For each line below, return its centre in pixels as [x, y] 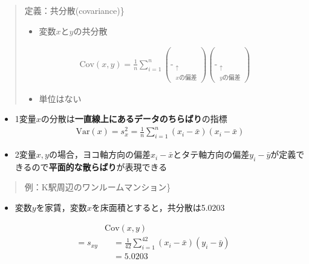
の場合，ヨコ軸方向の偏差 [99, 154]
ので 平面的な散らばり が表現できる [99, 166]
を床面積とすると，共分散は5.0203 [158, 208]
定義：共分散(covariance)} [74, 10]
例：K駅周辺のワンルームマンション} [98, 187]
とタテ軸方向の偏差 [211, 154]
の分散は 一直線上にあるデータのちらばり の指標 [134, 119]
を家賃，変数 [61, 208]
